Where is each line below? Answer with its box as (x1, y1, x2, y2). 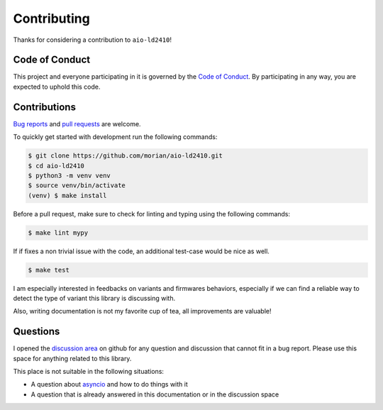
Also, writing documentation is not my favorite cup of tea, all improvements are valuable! (13, 307, 272, 316)
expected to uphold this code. (13, 82, 101, 91)
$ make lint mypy (28, 228, 89, 237)
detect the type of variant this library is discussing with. (13, 294, 176, 302)
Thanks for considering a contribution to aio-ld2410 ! (13, 35, 172, 44)
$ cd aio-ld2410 (28, 162, 85, 170)
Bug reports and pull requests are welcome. (13, 119, 141, 128)
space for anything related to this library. (13, 354, 132, 362)
